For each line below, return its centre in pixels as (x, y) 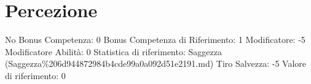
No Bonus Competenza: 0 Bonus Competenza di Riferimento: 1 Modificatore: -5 (155, 40)
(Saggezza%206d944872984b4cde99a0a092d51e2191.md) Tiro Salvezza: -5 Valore (156, 63)
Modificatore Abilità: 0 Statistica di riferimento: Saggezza (113, 51)
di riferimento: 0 (35, 75)
